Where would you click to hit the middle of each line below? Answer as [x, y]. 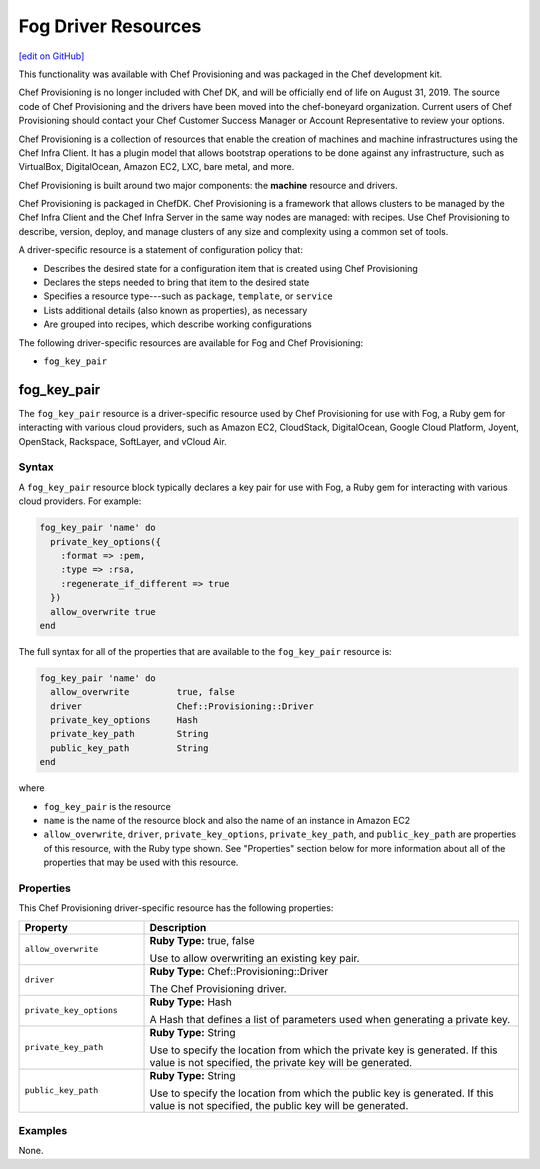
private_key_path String [129, 734]
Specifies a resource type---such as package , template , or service [188, 296]
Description [178, 927]
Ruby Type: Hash [190, 1002]
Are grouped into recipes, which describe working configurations [177, 324]
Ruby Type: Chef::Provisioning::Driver [239, 971]
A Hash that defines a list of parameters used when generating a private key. [330, 1019]
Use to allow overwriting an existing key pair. [254, 958]
